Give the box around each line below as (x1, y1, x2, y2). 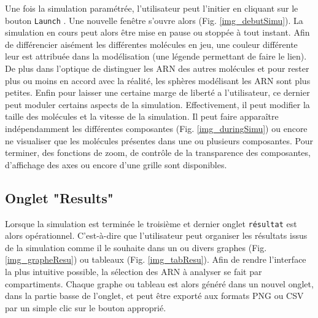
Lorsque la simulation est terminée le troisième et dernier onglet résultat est (5, 217, 297, 230)
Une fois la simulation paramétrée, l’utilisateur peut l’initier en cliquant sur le (5, 2, 298, 14)
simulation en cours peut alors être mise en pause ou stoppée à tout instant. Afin (5, 26, 310, 39)
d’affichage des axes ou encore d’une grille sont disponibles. (5, 158, 227, 171)
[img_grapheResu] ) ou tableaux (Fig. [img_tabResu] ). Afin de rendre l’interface (5, 253, 306, 266)
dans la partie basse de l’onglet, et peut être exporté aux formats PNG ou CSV (5, 289, 304, 302)
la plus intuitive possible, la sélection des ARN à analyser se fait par (5, 265, 262, 278)
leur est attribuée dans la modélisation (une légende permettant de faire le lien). (5, 50, 307, 63)
